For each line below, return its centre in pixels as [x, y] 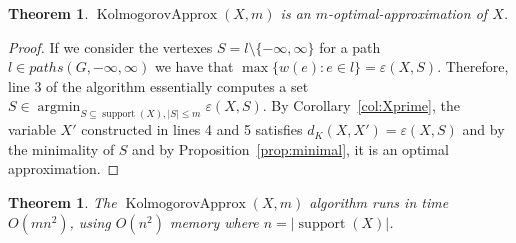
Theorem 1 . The [62, 202]
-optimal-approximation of [408, 13]
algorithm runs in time [379, 202]
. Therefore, [473, 66]
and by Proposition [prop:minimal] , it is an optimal [290, 148]
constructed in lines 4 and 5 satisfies [192, 129]
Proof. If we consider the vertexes [110, 46]
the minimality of [61, 148]
